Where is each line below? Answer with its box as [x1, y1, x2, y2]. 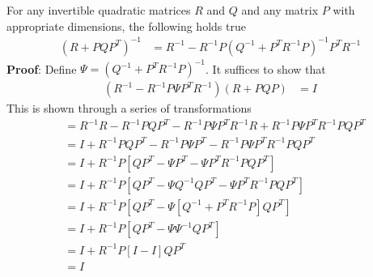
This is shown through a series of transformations [6, 100, 252, 117]
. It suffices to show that [206, 60, 326, 77]
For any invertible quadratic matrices [6, 2, 191, 18]
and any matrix [241, 2, 319, 18]
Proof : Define [6, 60, 77, 77]
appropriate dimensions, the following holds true [6, 17, 246, 34]
